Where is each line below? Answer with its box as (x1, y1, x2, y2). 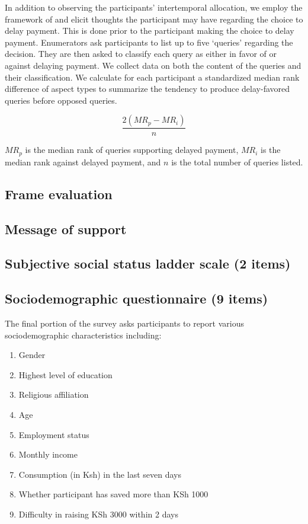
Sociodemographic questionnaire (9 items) (5, 289, 268, 308)
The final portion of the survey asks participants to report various (5, 317, 244, 329)
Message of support (5, 219, 127, 238)
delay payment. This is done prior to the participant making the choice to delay (5, 24, 294, 37)
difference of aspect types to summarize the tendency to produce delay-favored (5, 82, 290, 95)
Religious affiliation (18, 388, 89, 401)
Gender (18, 349, 46, 361)
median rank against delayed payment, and (5, 155, 161, 168)
